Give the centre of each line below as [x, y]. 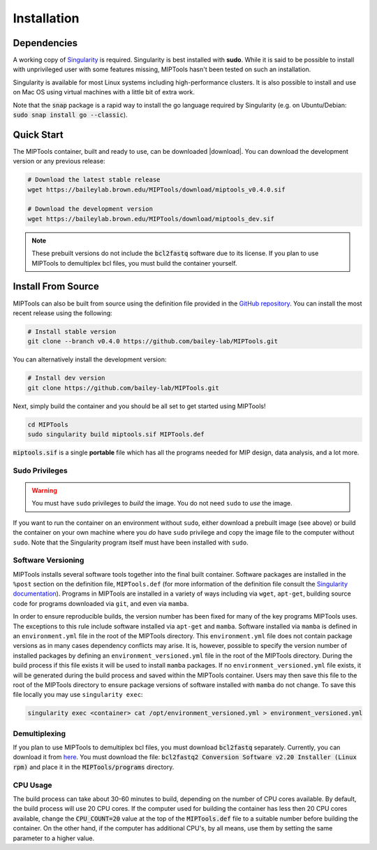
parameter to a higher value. [53, 838]
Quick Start [38, 135]
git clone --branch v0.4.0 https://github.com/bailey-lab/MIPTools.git [153, 341]
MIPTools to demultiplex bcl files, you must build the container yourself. [134, 263]
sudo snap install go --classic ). [71, 115]
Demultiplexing [39, 733]
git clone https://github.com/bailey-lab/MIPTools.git [123, 388]
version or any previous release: [59, 161]
